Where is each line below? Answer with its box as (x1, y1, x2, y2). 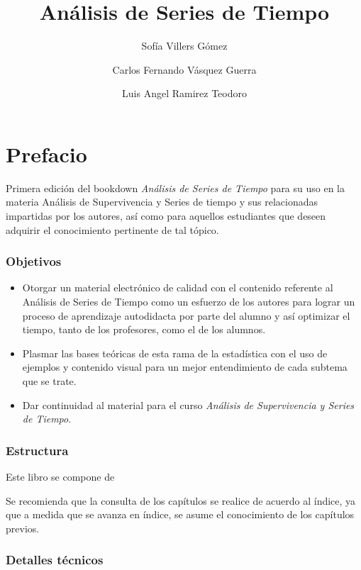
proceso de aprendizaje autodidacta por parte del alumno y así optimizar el (22, 308, 350, 323)
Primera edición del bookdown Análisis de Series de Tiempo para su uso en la (6, 180, 345, 195)
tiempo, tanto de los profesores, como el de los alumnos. (22, 322, 266, 337)
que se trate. (22, 374, 77, 388)
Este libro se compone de (6, 469, 115, 484)
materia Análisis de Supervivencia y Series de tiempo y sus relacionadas (6, 194, 318, 209)
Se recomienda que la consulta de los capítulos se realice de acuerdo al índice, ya (6, 493, 356, 508)
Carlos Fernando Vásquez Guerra (112, 62, 257, 77)
